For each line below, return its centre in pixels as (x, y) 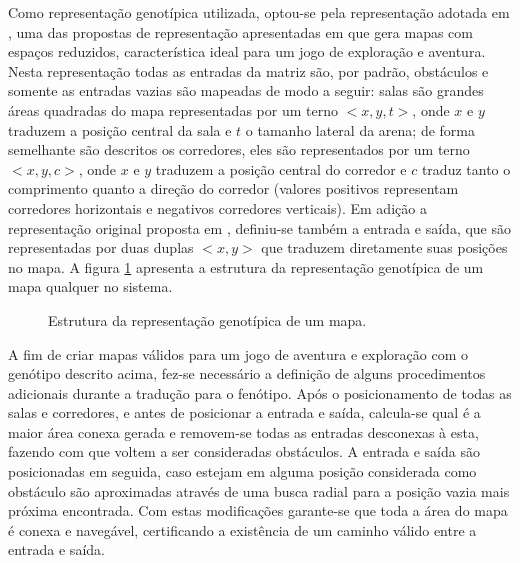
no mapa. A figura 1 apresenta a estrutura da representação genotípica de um (246, 266)
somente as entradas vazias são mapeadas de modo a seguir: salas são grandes (246, 90)
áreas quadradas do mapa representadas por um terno (173, 109)
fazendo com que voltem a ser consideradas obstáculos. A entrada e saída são (244, 451)
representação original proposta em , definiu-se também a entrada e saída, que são (260, 227)
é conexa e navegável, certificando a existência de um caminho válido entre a (242, 529)
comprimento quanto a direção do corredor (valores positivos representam (233, 188)
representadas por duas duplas (101, 247)
